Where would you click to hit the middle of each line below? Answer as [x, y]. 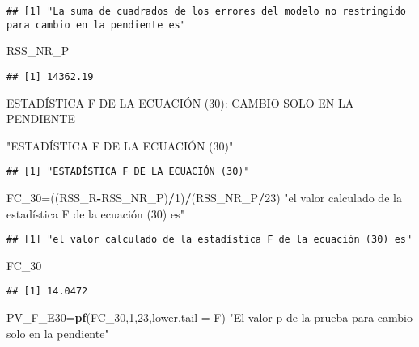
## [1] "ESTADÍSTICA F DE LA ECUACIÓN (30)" [128, 172]
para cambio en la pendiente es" [96, 25]
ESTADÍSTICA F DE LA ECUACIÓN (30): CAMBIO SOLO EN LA [180, 102]
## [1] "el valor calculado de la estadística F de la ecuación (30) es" [209, 240]
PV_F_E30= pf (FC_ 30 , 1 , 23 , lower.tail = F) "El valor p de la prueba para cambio [209, 317]
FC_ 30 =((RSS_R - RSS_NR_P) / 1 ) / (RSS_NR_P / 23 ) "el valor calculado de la [204, 197]
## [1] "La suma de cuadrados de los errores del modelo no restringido [206, 11]
